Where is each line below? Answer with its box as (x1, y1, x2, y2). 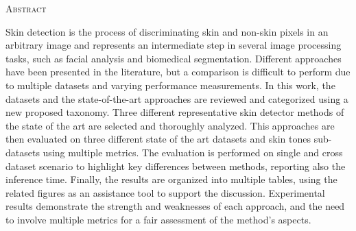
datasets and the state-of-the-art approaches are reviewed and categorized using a (5, 91, 348, 106)
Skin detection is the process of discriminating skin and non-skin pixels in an (5, 24, 329, 38)
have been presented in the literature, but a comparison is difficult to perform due (5, 64, 351, 79)
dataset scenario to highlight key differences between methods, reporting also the (5, 158, 346, 173)
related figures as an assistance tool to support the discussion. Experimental (5, 185, 325, 199)
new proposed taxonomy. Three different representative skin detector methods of (5, 105, 344, 119)
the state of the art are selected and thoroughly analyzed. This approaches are (5, 118, 335, 132)
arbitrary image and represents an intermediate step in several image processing (5, 38, 342, 52)
